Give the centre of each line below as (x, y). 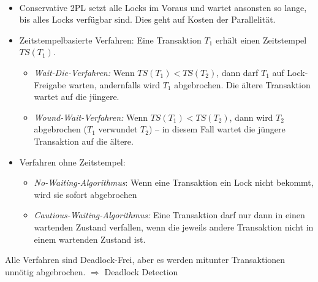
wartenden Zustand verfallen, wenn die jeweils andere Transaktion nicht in (174, 227)
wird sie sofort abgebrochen (85, 194)
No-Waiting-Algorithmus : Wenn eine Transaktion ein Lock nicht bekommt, (174, 182)
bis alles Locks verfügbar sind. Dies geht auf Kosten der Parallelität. (147, 19)
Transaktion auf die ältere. (84, 141)
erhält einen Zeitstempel (261, 40)
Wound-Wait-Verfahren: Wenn (91, 117)
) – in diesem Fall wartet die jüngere (217, 129)
